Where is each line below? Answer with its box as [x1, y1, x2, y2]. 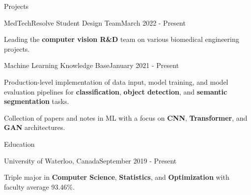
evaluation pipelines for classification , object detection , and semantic [4, 86, 227, 97]
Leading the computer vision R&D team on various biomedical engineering [4, 34, 239, 44]
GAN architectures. [4, 122, 65, 132]
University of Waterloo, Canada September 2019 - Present [4, 155, 177, 165]
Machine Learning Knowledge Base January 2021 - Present [4, 60, 179, 70]
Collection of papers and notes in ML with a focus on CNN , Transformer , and [4, 112, 248, 123]
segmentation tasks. [4, 96, 69, 106]
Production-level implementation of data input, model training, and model [4, 76, 228, 87]
